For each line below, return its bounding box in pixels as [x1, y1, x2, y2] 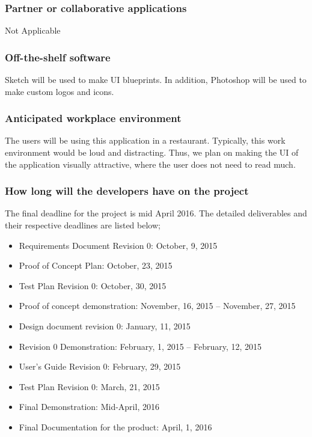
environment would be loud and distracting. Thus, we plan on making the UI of [5, 146, 299, 159]
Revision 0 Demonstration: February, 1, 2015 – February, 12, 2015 [19, 340, 262, 352]
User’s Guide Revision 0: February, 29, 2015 [19, 360, 181, 373]
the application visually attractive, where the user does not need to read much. [5, 157, 296, 170]
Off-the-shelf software [5, 49, 111, 64]
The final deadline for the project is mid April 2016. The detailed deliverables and [5, 207, 307, 219]
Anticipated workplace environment [5, 111, 182, 126]
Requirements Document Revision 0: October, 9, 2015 [19, 239, 218, 251]
